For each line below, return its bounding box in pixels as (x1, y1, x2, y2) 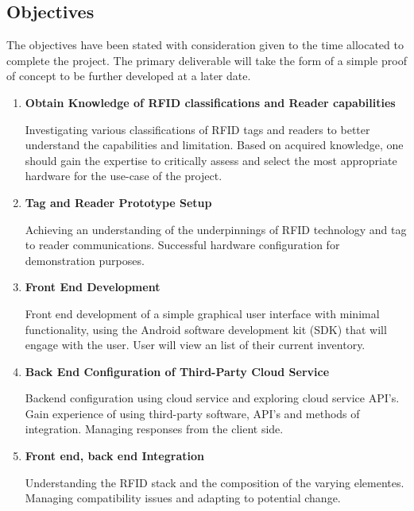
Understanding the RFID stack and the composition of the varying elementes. (25, 474, 404, 490)
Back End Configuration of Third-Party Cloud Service (25, 363, 330, 379)
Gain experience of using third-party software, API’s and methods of (25, 405, 360, 421)
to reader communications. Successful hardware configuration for (25, 236, 340, 253)
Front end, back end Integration (25, 448, 204, 464)
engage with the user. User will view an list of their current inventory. (25, 336, 366, 353)
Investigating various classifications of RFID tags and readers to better (25, 121, 370, 137)
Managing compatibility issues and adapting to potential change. (25, 490, 341, 506)
